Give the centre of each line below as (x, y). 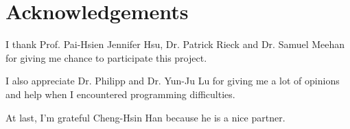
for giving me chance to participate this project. (106, 57)
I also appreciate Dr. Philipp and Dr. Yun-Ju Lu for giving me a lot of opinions (173, 81)
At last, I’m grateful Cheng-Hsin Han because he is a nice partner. (145, 117)
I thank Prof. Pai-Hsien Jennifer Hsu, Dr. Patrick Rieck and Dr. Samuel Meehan (175, 44)
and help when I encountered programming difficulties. (120, 94)
